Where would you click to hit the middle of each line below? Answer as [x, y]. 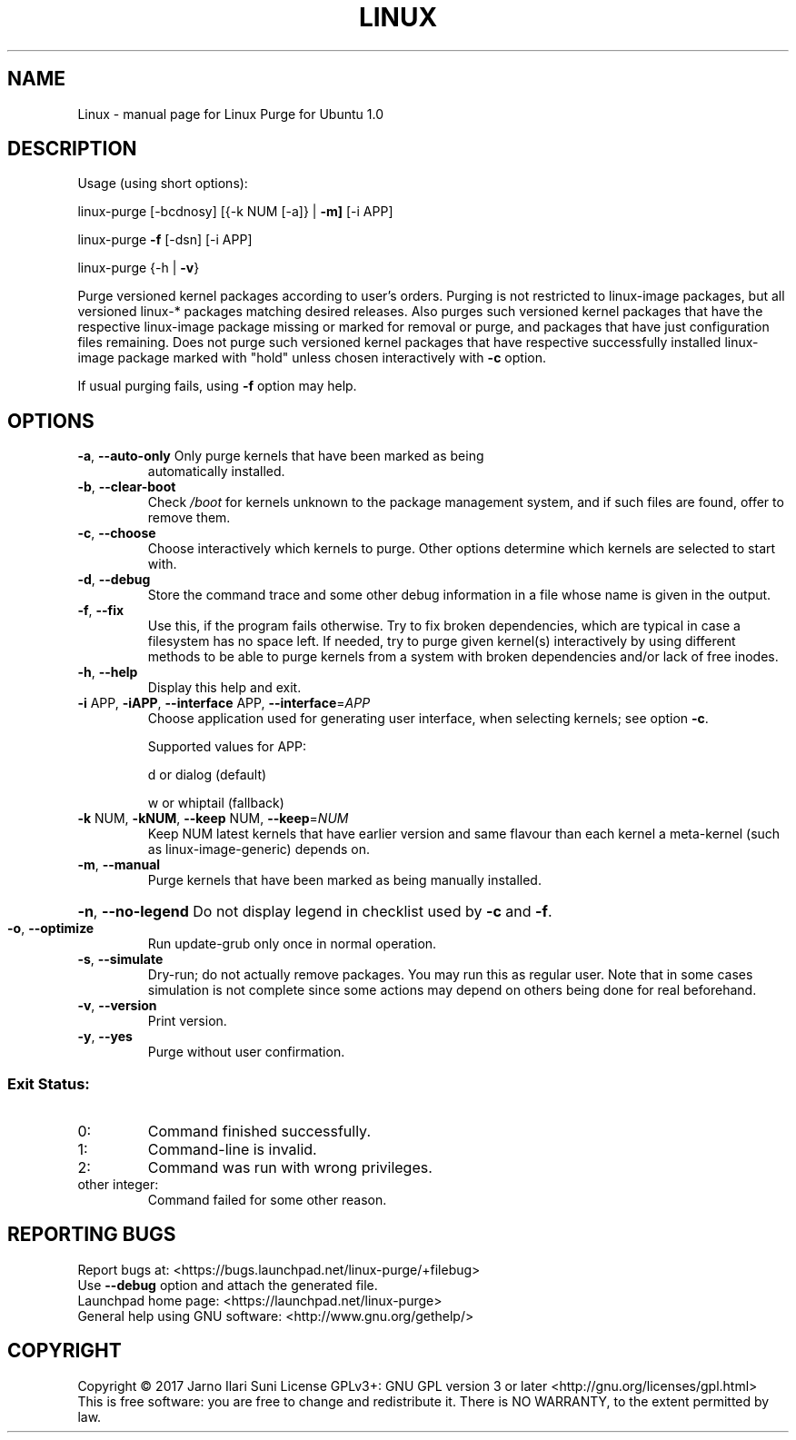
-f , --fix [101, 611]
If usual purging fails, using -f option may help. [217, 386]
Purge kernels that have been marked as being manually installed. [344, 880]
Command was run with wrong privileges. [290, 1168]
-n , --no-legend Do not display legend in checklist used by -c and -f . [315, 912]
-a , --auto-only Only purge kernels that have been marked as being [281, 456]
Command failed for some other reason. [267, 1200]
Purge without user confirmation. [246, 1052]
